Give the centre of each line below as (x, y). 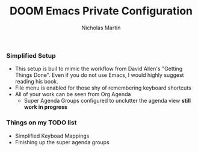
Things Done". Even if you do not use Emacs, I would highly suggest (99, 75)
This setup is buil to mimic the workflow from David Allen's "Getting (99, 69)
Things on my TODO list (42, 123)
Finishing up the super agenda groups (62, 142)
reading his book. (36, 82)
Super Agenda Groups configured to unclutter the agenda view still (107, 101)
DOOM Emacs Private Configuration (101, 11)
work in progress (46, 107)
